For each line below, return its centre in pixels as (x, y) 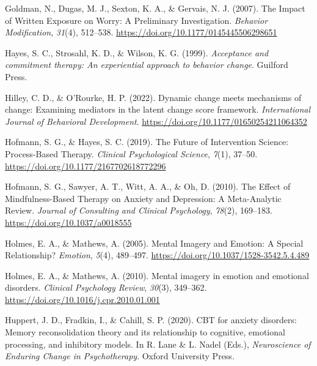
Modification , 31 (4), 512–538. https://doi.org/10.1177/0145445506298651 (141, 32)
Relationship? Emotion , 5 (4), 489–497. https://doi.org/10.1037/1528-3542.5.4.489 (157, 255)
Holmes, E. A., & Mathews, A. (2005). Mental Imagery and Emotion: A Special (154, 243)
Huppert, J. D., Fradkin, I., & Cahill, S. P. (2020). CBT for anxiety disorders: (151, 320)
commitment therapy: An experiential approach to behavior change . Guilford (147, 65)
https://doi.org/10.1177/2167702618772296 (86, 166)
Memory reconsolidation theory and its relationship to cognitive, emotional (145, 332)
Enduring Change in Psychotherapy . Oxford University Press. (120, 356)
